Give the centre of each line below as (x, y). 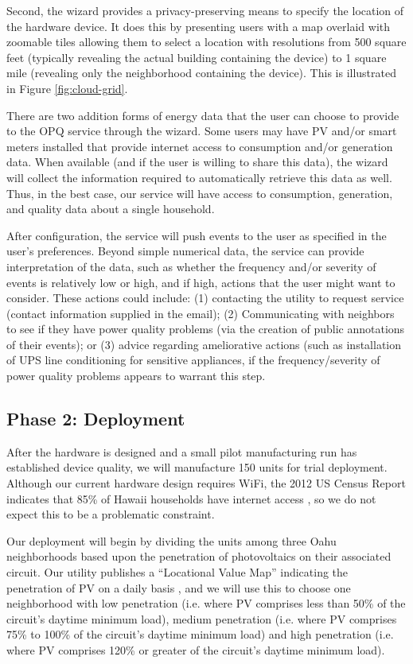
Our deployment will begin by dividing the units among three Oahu (171, 540)
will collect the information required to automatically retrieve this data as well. (199, 177)
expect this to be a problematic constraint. (111, 514)
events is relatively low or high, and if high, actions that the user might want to (201, 282)
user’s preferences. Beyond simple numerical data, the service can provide (185, 251)
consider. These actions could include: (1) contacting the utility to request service (205, 298)
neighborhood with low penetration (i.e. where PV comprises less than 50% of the (206, 603)
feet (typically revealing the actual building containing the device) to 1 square (197, 57)
